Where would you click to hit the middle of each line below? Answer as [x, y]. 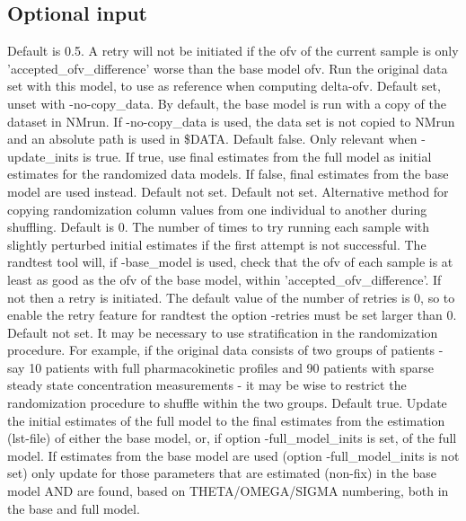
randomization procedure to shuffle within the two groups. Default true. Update [227, 403]
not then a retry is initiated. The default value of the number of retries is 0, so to [231, 297]
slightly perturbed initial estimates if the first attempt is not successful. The [217, 244]
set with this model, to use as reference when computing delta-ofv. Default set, [224, 86]
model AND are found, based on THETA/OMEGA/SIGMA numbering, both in [228, 491]
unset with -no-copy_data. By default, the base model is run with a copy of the [227, 103]
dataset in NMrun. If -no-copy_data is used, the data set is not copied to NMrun [231, 121]
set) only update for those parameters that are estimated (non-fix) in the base [222, 473]
